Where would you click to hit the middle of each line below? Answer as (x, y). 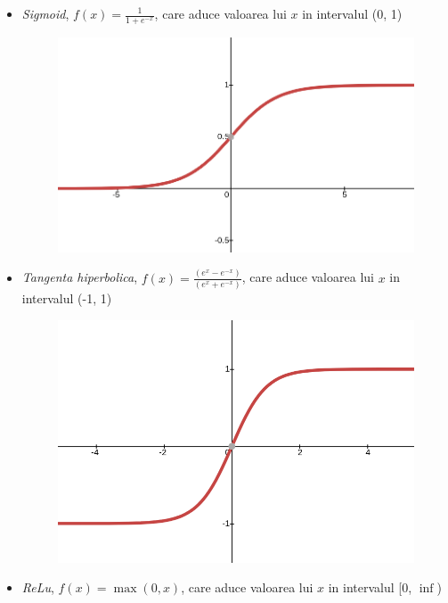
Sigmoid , (45, 13)
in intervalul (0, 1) (352, 13)
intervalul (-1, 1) (67, 297)
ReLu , (38, 587)
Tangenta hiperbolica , (80, 277)
